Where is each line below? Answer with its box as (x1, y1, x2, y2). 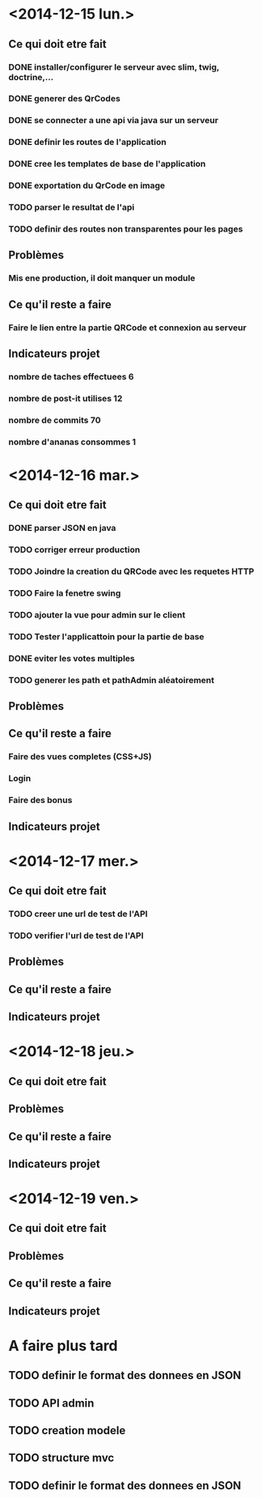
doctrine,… (8, 71, 54, 83)
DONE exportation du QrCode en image (8, 180, 166, 191)
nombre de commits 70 (8, 414, 101, 426)
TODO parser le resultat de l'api (8, 202, 135, 213)
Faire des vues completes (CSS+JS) (8, 751, 152, 762)
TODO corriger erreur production (8, 544, 141, 555)
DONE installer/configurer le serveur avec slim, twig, (8, 62, 220, 73)
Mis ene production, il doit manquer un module (8, 273, 196, 284)
